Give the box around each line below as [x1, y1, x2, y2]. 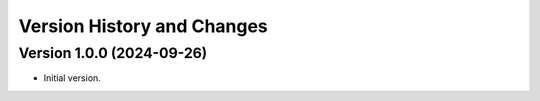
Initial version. [43, 72, 102, 84]
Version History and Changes [18, 15, 269, 37]
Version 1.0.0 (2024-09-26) [18, 44, 208, 62]
